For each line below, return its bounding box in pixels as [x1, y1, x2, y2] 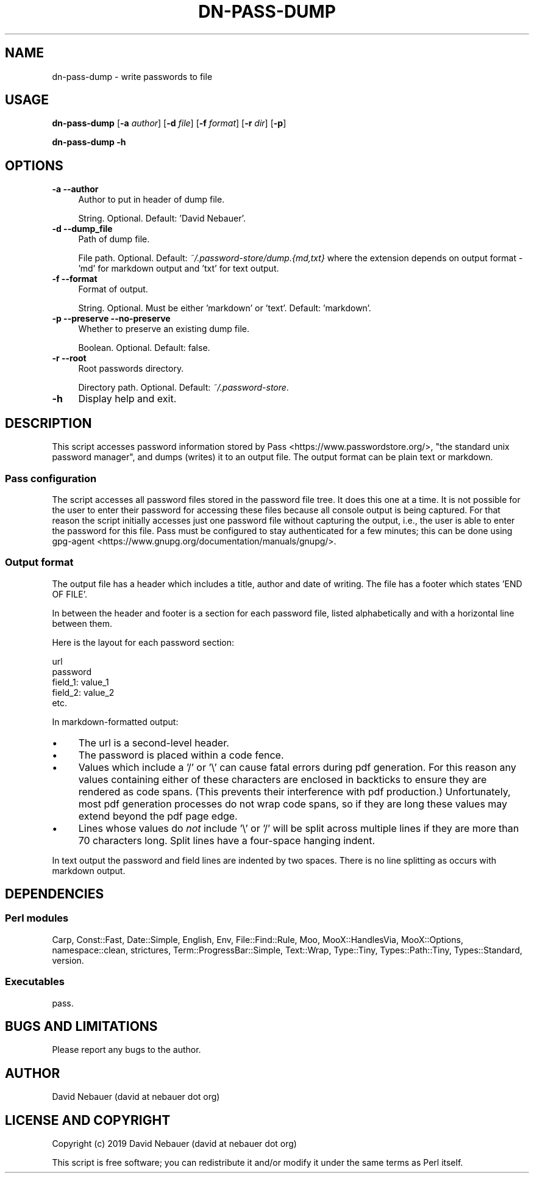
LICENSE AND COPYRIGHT [5, 1112, 171, 1128]
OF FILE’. [52, 588, 87, 599]
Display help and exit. [78, 392, 177, 405]
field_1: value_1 [52, 676, 109, 687]
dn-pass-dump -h [52, 137, 126, 148]
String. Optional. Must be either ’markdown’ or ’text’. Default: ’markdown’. [78, 303, 371, 314]
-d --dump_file [52, 223, 113, 234]
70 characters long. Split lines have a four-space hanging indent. [78, 834, 375, 847]
